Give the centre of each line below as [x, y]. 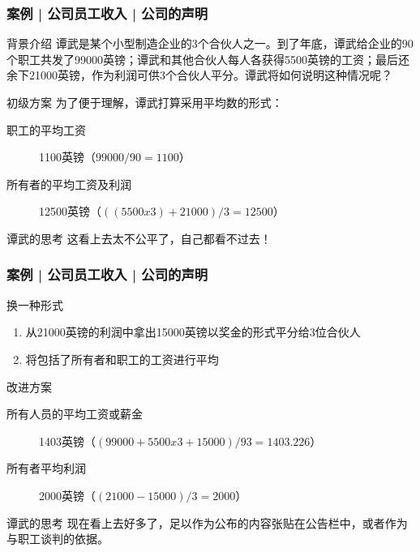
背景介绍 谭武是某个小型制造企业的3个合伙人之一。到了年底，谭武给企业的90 [210, 43]
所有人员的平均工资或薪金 [75, 414]
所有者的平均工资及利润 [69, 184]
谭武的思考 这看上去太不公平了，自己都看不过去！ [139, 238]
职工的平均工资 [46, 129]
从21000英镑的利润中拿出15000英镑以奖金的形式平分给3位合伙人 [193, 332]
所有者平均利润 [46, 468]
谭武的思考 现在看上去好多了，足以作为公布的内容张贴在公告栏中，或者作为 [207, 522]
